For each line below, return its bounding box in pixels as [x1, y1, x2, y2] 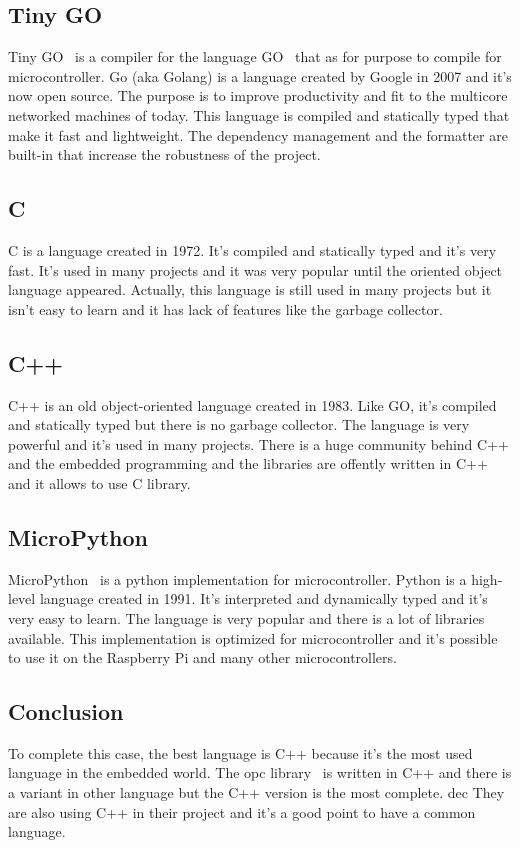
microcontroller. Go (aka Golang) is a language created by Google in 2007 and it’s [8, 65, 512, 86]
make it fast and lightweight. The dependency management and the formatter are [8, 124, 508, 145]
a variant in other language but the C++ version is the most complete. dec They [8, 782, 505, 803]
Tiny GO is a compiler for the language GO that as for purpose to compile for [8, 46, 502, 67]
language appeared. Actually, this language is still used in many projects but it [8, 279, 492, 300]
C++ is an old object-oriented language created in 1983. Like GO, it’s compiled [8, 394, 497, 415]
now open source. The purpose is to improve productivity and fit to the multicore [8, 85, 508, 106]
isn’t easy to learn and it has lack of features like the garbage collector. [8, 298, 443, 319]
